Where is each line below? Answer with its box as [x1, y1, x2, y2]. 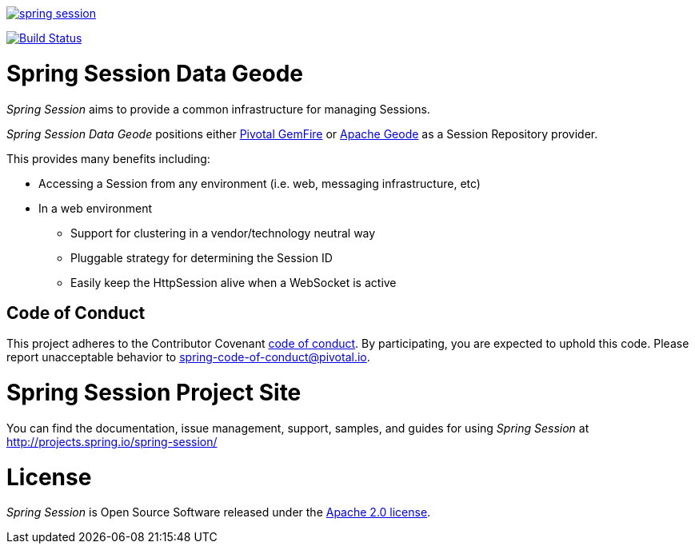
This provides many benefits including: [6, 151, 210, 165]
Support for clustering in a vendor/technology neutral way [70, 225, 376, 240]
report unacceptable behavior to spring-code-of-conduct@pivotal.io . [6, 350, 370, 365]
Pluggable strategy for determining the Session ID [70, 250, 333, 265]
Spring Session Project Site [6, 379, 302, 407]
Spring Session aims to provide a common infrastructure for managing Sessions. [6, 102, 430, 116]
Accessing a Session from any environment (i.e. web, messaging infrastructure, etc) [38, 176, 481, 190]
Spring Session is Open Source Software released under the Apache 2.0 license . [6, 505, 431, 520]
